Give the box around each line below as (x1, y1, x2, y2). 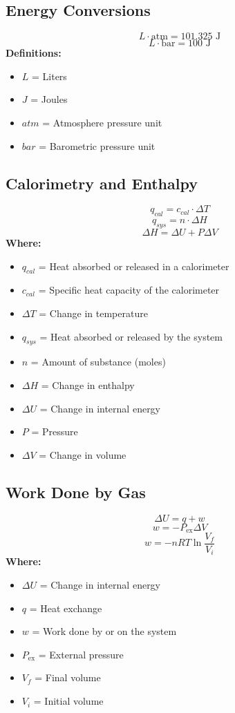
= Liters (32, 68, 67, 83)
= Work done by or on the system (32, 624, 177, 638)
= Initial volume (33, 694, 104, 708)
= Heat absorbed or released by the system (39, 329, 223, 343)
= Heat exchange (29, 600, 102, 615)
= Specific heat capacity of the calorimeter (38, 283, 220, 297)
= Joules (30, 92, 68, 106)
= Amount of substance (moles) (30, 354, 166, 369)
